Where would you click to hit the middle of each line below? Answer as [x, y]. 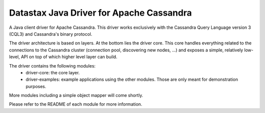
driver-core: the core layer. [53, 72]
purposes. [36, 86]
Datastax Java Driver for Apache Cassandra [101, 13]
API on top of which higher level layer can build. [69, 57]
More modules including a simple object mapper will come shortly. [76, 95]
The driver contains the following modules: [52, 66]
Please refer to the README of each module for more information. [76, 104]
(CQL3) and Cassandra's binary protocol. [51, 34]
